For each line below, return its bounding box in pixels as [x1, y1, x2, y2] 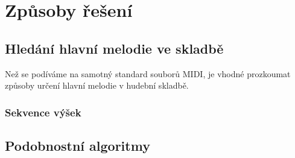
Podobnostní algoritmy [5, 136, 150, 154]
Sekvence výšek [5, 104, 81, 119]
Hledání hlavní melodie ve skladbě [5, 39, 224, 57]
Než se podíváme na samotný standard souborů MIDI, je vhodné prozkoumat [5, 67, 291, 80]
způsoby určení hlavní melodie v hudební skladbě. [5, 79, 189, 92]
